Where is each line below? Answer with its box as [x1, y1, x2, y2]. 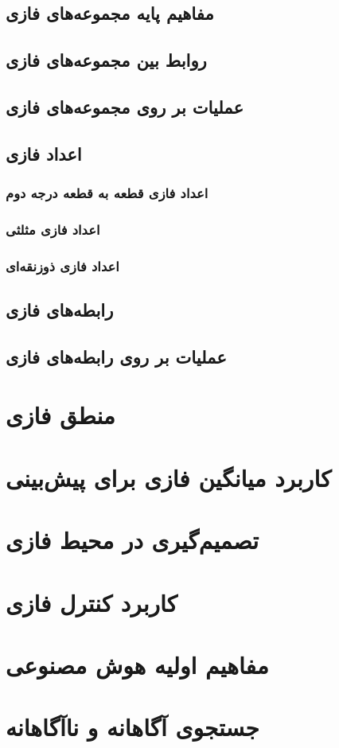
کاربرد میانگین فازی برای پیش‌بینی [6, 461, 332, 493]
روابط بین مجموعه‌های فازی [6, 48, 207, 72]
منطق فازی [6, 399, 115, 431]
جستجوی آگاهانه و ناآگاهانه [6, 711, 259, 743]
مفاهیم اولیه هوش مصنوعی [6, 648, 269, 680]
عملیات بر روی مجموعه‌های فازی [6, 94, 244, 119]
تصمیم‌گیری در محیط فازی [6, 524, 259, 556]
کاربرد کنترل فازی [6, 586, 177, 618]
